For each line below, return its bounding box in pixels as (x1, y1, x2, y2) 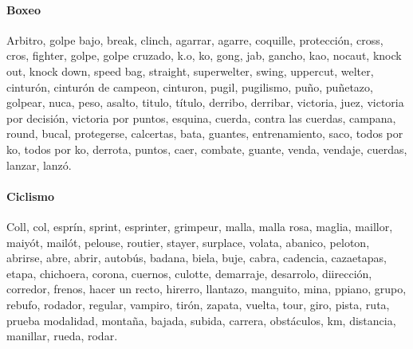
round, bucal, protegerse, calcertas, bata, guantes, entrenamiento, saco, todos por (6, 125, 403, 142)
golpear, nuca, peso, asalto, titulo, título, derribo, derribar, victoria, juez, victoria (6, 94, 404, 111)
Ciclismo (6, 187, 55, 204)
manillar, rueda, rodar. (6, 327, 118, 344)
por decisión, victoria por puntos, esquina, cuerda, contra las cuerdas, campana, (6, 109, 396, 126)
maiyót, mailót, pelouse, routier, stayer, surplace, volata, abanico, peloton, (6, 233, 370, 250)
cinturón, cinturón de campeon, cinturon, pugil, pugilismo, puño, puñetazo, (6, 78, 373, 95)
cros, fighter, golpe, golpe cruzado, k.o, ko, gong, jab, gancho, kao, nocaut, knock (6, 47, 402, 64)
